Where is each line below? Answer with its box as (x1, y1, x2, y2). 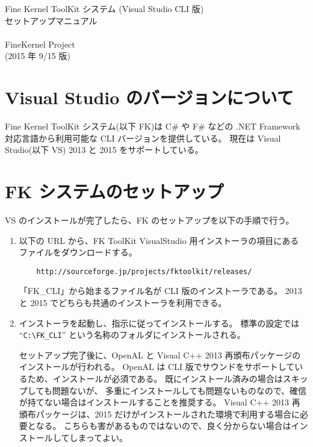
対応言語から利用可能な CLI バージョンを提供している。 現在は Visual (5, 131, 281, 144)
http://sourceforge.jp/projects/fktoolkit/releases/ (36, 267, 252, 276)
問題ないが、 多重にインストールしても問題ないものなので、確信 (52, 384, 307, 396)
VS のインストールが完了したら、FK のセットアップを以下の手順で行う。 (5, 214, 294, 226)
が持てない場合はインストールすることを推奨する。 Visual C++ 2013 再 (19, 396, 300, 408)
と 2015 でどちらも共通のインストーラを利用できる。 (19, 296, 227, 309)
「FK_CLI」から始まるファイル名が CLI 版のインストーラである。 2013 (19, 284, 302, 297)
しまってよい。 (69, 431, 128, 444)
